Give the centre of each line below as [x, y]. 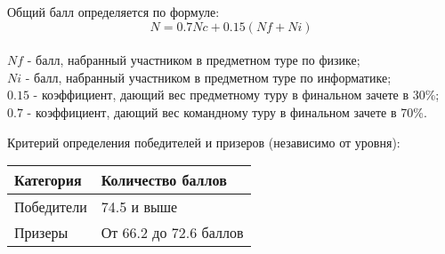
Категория [48, 180]
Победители [51, 207]
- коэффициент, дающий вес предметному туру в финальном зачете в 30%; [236, 95]
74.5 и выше [139, 207]
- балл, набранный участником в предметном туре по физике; [194, 60]
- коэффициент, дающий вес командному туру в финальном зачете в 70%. [227, 111]
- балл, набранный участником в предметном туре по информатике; [208, 77]
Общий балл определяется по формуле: [113, 12]
